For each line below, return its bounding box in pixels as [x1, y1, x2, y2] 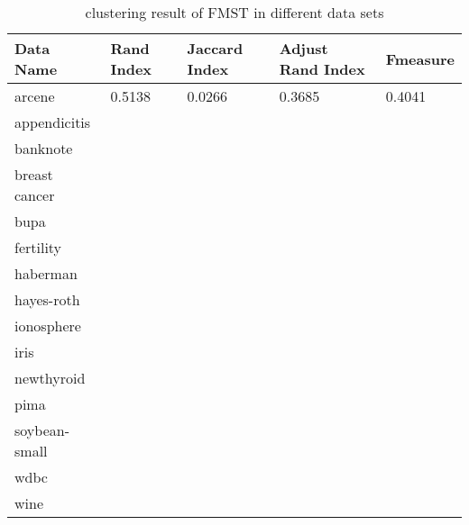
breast [14, 164, 53, 185]
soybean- [14, 420, 69, 440]
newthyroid [14, 367, 86, 388]
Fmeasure [385, 48, 455, 69]
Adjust [279, 38, 328, 59]
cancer [14, 185, 55, 205]
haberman [14, 263, 78, 284]
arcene [14, 86, 55, 106]
